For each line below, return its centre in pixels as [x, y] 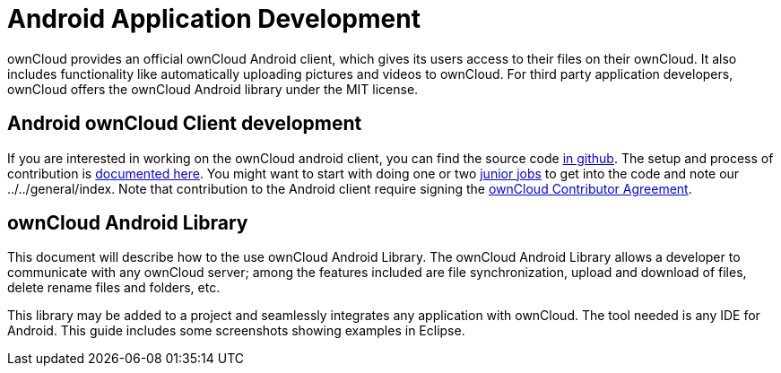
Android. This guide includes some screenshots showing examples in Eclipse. [236, 331]
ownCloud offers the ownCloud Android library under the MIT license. [213, 89]
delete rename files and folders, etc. [114, 288]
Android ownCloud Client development [185, 124]
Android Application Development [214, 19]
